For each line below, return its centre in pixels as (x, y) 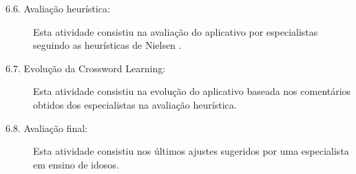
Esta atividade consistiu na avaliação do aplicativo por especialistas (176, 31)
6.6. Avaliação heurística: (58, 8)
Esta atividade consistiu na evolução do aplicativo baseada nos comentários (192, 91)
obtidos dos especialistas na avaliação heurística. (135, 104)
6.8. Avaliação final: (47, 128)
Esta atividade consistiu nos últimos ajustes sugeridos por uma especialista (191, 151)
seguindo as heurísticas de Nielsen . (107, 45)
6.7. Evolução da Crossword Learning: (86, 68)
